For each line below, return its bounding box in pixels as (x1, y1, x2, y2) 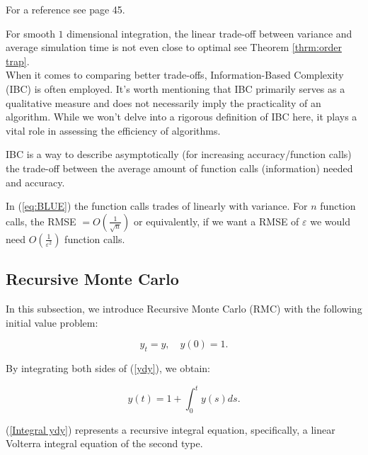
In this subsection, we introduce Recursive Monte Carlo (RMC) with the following (6, 300, 362, 315)
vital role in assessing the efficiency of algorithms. (6, 123, 221, 137)
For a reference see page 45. (6, 2, 125, 16)
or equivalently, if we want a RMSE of (134, 213, 299, 228)
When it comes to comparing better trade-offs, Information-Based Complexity (6, 67, 344, 82)
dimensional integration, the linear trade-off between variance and (67, 26, 352, 40)
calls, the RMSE (6, 213, 76, 228)
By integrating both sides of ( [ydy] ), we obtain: (6, 360, 210, 375)
